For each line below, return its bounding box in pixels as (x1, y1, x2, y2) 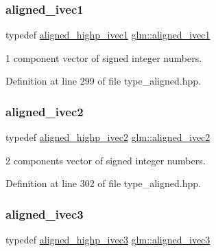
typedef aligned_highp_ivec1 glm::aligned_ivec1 (5, 28, 211, 42)
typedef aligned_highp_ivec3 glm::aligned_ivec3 (5, 232, 211, 247)
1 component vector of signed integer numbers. (5, 50, 202, 65)
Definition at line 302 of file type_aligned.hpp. (5, 176, 201, 190)
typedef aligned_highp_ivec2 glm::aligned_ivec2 (5, 130, 211, 144)
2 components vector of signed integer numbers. (5, 153, 206, 167)
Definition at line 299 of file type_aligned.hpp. (5, 74, 201, 88)
